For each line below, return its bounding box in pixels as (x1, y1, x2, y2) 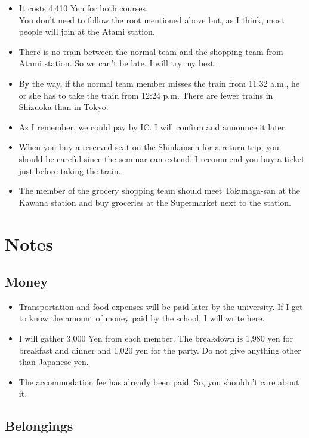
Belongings (5, 416, 73, 435)
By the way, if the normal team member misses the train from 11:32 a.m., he (18, 77, 300, 89)
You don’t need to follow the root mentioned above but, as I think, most (18, 13, 285, 26)
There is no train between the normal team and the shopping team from (18, 45, 283, 57)
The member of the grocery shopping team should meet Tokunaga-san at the (18, 184, 301, 197)
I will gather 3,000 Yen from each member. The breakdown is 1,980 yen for (18, 332, 293, 345)
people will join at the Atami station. (18, 25, 155, 38)
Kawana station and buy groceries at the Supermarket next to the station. (18, 196, 291, 208)
